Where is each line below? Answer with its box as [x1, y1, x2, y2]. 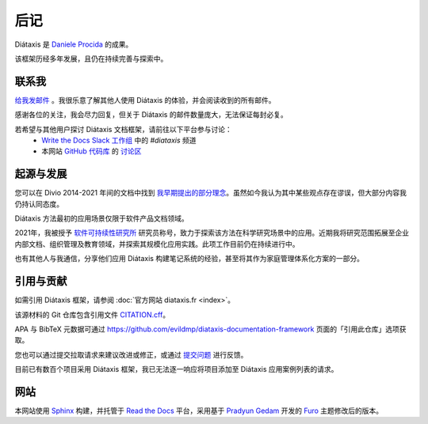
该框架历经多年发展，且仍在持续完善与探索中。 [14, 54, 168, 63]
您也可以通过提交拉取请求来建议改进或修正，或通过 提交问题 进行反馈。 [14, 350, 248, 359]
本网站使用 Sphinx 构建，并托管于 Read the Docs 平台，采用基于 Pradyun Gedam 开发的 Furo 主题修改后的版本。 [14, 406, 384, 415]
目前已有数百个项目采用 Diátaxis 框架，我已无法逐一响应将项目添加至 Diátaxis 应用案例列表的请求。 [14, 365, 338, 374]
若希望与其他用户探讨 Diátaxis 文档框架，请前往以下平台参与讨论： [14, 124, 233, 134]
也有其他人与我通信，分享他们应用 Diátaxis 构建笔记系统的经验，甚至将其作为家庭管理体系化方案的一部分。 [14, 254, 365, 263]
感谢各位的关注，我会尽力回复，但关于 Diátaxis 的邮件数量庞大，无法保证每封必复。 [14, 110, 289, 119]
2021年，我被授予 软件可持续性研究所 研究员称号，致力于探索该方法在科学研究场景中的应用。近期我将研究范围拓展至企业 [14, 228, 410, 237]
